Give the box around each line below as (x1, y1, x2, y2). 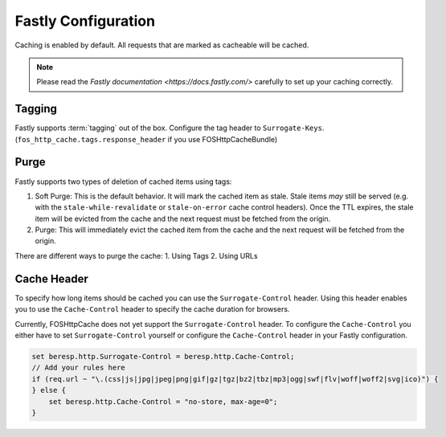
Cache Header (14, 272, 88, 285)
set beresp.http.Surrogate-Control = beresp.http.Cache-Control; (31, 352, 295, 361)
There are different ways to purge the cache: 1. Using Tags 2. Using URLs (14, 251, 258, 260)
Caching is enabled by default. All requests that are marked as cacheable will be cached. (14, 40, 309, 50)
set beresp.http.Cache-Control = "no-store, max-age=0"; (48, 397, 278, 406)
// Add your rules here (31, 363, 126, 373)
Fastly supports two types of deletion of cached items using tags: (14, 177, 232, 186)
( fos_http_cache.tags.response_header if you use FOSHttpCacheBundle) (14, 134, 278, 144)
